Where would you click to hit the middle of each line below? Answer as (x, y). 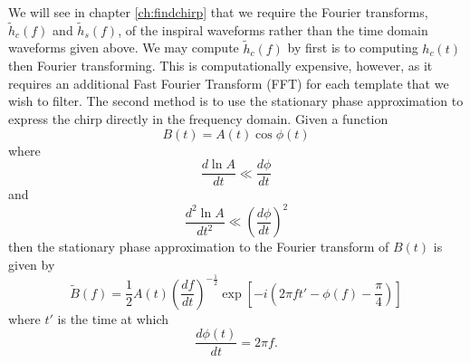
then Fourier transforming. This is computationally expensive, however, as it (221, 66)
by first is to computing (353, 48)
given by (32, 264)
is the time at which (113, 318)
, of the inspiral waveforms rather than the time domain (273, 29)
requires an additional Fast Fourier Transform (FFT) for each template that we (229, 83)
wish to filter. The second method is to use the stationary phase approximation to (236, 101)
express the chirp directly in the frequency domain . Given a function (198, 119)
